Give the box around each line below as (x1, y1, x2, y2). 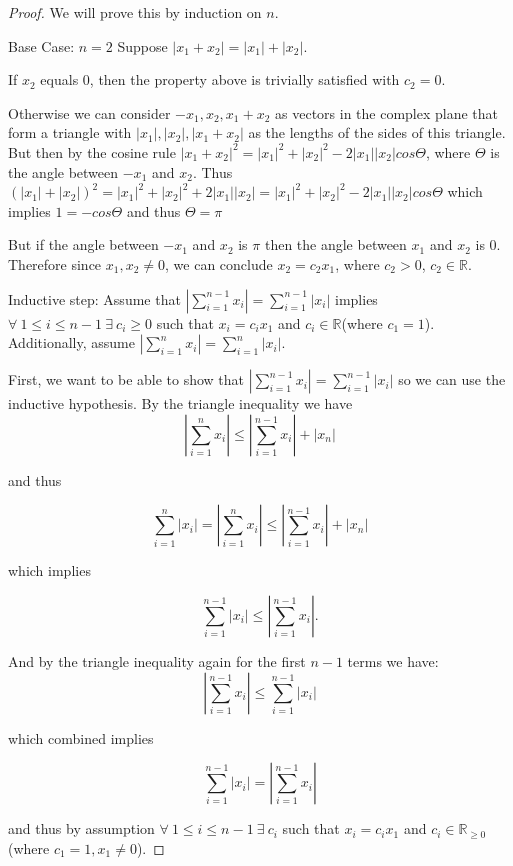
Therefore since (8, 253, 102, 274)
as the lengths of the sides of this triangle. (248, 122, 506, 143)
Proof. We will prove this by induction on (8, 2, 262, 22)
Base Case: (8, 35, 75, 56)
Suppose (117, 35, 168, 56)
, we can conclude (165, 253, 273, 274)
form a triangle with (8, 122, 132, 143)
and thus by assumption (8, 818, 155, 839)
